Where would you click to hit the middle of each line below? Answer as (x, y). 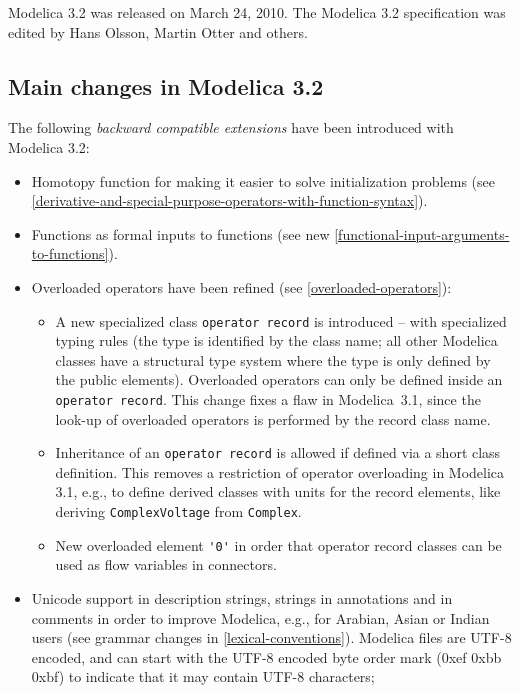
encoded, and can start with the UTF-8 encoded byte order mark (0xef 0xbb (266, 656)
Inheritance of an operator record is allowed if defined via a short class (278, 452)
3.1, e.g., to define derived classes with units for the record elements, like (278, 491)
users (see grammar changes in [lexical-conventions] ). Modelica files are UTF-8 (271, 637)
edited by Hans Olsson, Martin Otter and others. (158, 31)
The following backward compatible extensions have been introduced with (231, 127)
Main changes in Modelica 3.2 (166, 85)
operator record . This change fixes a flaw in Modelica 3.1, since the (268, 398)
